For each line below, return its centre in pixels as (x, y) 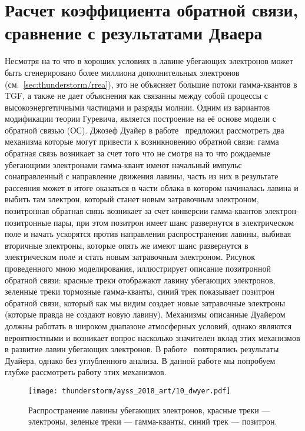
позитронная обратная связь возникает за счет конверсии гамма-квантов (133, 211)
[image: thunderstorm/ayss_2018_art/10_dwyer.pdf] (130, 391)
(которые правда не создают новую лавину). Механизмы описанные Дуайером (145, 314)
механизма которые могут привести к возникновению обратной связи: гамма (142, 141)
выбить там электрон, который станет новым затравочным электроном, (132, 199)
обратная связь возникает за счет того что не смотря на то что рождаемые (137, 153)
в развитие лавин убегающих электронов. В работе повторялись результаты (142, 349)
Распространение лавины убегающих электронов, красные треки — (149, 410)
